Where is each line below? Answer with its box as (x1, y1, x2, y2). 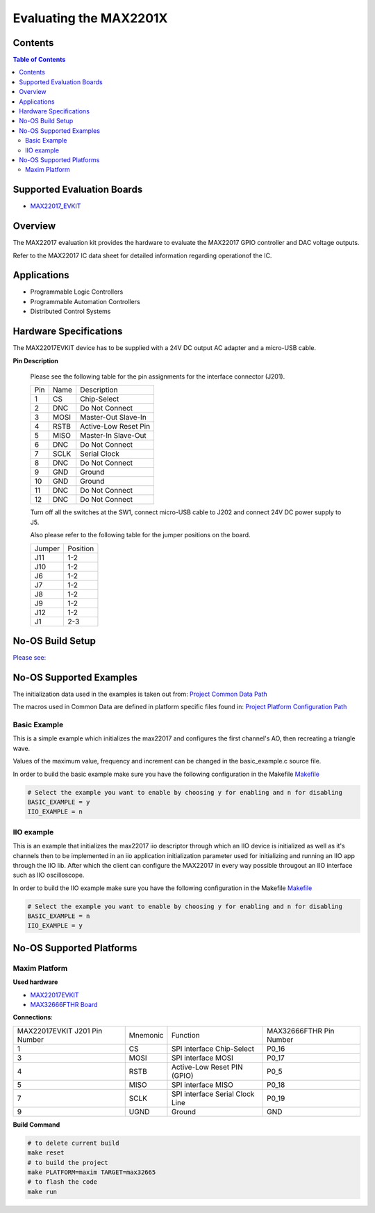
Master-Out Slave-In (80, 413, 147, 422)
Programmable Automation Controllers (30, 297, 140, 306)
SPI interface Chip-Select (171, 1044, 255, 1054)
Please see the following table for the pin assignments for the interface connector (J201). (30, 372, 285, 381)
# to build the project (27, 1159, 109, 1166)
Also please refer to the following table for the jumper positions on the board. (30, 531, 251, 539)
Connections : (12, 1013, 53, 1022)
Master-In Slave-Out (80, 431, 147, 441)
